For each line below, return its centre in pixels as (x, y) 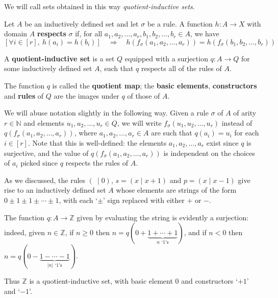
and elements (44, 122)
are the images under (86, 95)
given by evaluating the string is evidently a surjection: (163, 217)
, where (86, 133)
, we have (205, 33)
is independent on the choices (209, 153)
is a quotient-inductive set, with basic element (101, 281)
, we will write (139, 122)
